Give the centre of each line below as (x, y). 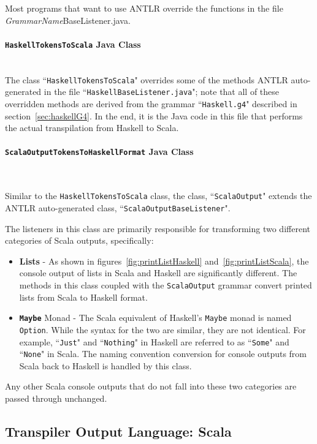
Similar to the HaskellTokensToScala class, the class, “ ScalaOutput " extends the (158, 196)
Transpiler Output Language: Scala (118, 431)
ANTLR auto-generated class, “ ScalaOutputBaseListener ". (118, 207)
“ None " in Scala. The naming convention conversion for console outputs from (163, 354)
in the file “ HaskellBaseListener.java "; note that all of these (162, 92)
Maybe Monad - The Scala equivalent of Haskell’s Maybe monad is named (155, 318)
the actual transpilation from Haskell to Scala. (92, 128)
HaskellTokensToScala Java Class (73, 44)
